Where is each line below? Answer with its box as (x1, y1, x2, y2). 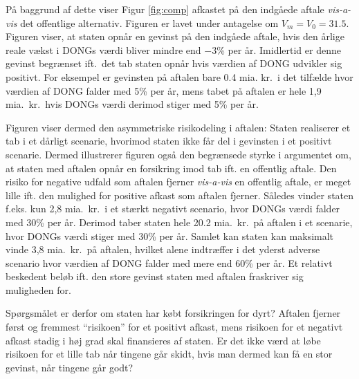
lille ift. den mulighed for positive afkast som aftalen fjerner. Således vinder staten (6, 187, 354, 202)
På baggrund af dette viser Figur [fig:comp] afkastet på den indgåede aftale (6, 2, 324, 16)
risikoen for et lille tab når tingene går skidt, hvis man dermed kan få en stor (6, 346, 333, 361)
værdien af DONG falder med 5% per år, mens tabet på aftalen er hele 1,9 (6, 83, 322, 98)
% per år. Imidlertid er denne (217, 42, 341, 57)
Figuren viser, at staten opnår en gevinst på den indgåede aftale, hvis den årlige (6, 29, 344, 44)
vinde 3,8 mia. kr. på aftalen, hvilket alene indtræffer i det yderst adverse (6, 242, 320, 257)
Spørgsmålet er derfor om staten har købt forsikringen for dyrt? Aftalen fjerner (6, 306, 341, 320)
